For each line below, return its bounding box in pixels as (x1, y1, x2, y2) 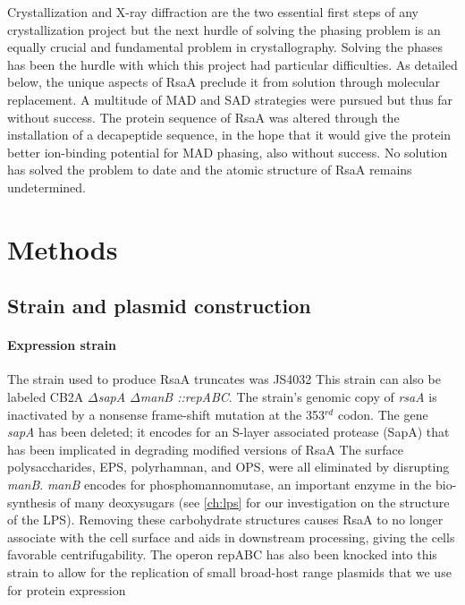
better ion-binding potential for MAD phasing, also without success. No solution (7, 142, 448, 161)
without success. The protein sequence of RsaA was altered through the (7, 107, 400, 126)
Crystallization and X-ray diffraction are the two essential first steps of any (7, 3, 418, 21)
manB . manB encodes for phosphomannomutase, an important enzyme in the (7, 475, 432, 494)
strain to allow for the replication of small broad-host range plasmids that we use (7, 563, 452, 582)
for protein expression (7, 580, 126, 599)
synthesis (7, 492, 56, 511)
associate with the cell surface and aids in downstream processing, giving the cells (7, 527, 455, 546)
